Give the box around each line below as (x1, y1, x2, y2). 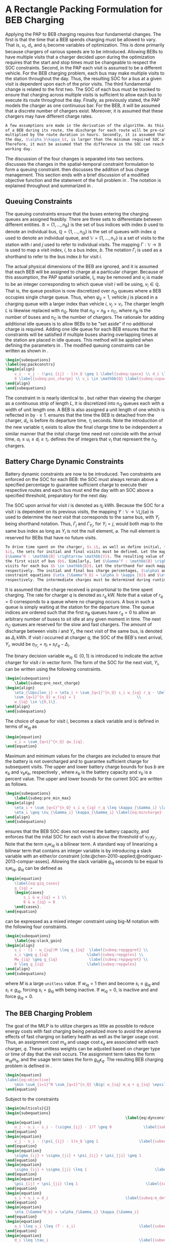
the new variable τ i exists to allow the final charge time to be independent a (5, 424, 162, 431)
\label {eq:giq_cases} (14, 881, 60, 886)
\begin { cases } (14, 890, 44, 895)
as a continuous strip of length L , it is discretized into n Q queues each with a (5, 400, 164, 408)
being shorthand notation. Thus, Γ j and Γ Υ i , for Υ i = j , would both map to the (5, 521, 163, 529)
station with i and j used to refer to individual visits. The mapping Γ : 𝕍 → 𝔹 (5, 242, 161, 248)
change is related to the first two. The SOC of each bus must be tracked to (5, 86, 161, 92)
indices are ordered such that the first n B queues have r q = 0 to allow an (5, 609, 156, 616)
